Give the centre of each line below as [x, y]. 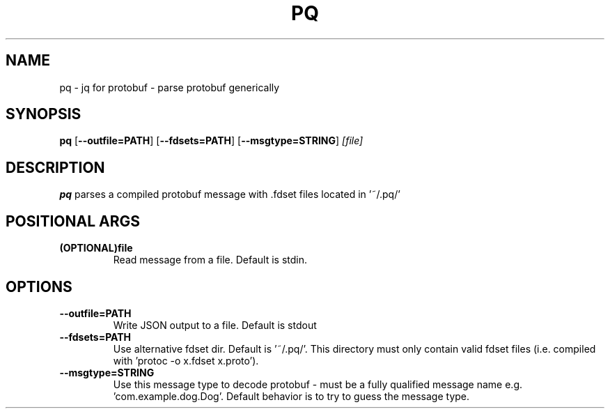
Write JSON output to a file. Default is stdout [215, 325]
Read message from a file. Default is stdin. [210, 260]
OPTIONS [39, 286]
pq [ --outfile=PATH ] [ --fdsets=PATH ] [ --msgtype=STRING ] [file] [211, 141]
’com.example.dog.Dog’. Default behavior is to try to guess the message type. [291, 396]
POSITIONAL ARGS [73, 221]
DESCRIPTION [55, 167]
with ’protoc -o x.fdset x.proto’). [186, 360]
